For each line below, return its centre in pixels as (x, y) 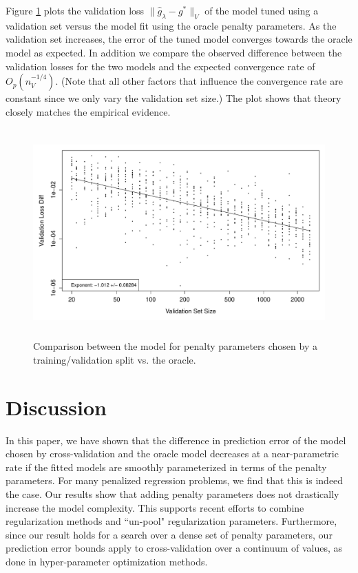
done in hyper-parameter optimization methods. (107, 561)
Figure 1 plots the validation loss (75, 10)
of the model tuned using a (262, 10)
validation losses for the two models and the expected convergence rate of (160, 66)
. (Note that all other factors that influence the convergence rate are (199, 81)
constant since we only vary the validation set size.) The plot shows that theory (173, 98)
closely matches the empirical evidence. (88, 111)
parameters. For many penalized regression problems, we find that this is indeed (175, 480)
